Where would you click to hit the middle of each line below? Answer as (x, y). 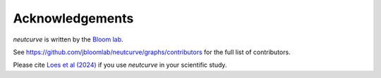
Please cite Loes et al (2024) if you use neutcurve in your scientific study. (120, 65)
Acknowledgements (73, 18)
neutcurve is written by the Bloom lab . (68, 39)
